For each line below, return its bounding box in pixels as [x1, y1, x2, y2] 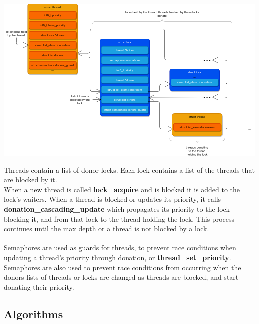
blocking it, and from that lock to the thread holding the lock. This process [4, 213, 234, 224]
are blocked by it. [4, 174, 57, 185]
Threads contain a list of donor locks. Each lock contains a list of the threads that [4, 164, 255, 175]
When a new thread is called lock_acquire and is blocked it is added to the [4, 184, 240, 194]
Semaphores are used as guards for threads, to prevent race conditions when [4, 243, 236, 253]
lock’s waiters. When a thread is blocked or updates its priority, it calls [4, 194, 221, 204]
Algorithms [4, 306, 63, 321]
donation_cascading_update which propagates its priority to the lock [4, 203, 230, 214]
